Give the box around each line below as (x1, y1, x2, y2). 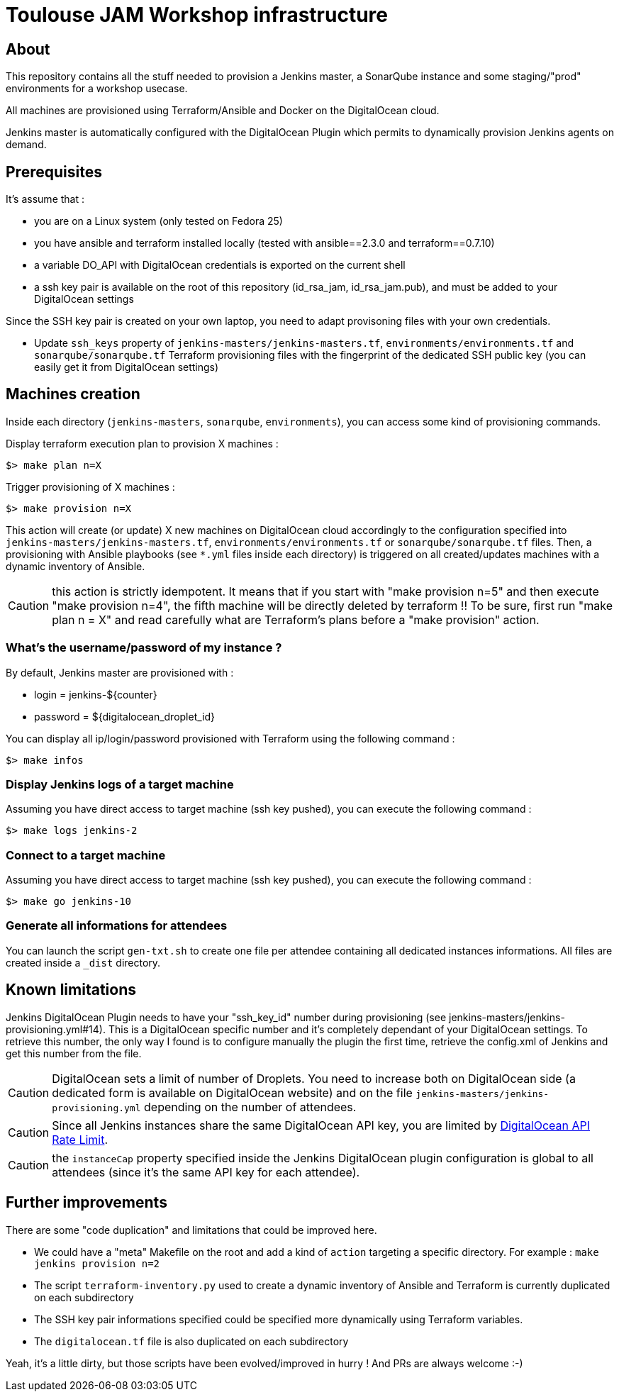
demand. (6, 138, 47, 151)
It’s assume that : (6, 193, 85, 206)
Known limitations (6, 981, 136, 999)
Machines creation (6, 385, 140, 403)
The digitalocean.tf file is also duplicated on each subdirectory (34, 1335, 349, 1347)
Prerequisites (6, 162, 102, 181)
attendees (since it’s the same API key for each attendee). (52, 1164, 360, 1179)
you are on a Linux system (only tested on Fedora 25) (34, 215, 283, 228)
